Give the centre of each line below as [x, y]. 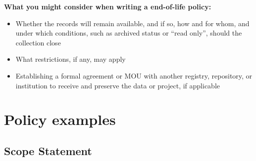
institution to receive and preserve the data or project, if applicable [118, 85]
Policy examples [60, 119]
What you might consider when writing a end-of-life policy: [108, 6]
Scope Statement [48, 150]
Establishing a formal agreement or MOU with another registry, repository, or [134, 75]
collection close [38, 42]
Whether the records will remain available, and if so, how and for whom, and [132, 23]
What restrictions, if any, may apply [71, 59]
